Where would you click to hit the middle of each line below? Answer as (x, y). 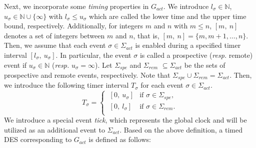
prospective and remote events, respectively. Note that (87, 75)
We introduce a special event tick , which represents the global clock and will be (125, 120)
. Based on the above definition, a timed (181, 129)
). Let (104, 65)
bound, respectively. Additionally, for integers (73, 26)
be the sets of (205, 65)
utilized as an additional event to (54, 129)
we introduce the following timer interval (66, 85)
